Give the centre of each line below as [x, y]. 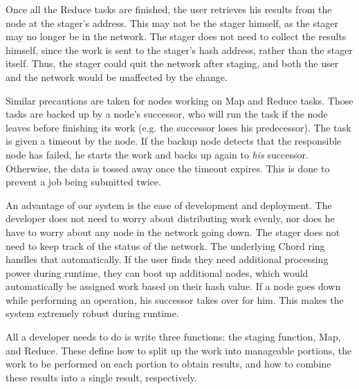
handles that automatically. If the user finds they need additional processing [167, 259]
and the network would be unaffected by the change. [117, 76]
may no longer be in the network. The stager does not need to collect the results [176, 36]
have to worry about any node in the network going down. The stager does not [173, 232]
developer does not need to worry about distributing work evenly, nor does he [170, 218]
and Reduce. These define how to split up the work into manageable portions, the [179, 350]
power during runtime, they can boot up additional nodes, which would [157, 272]
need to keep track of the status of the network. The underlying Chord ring [165, 245]
